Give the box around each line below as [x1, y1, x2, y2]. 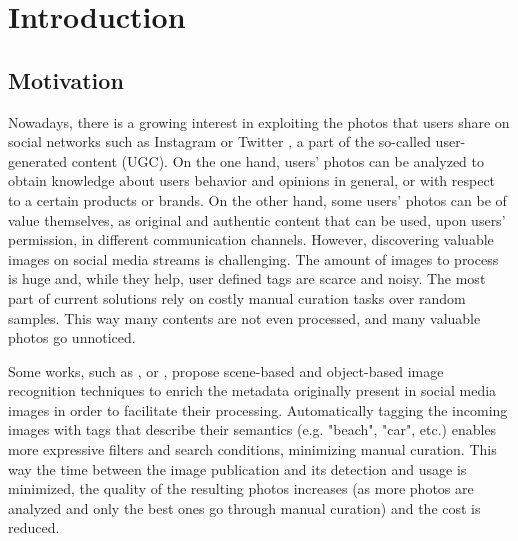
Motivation [8, 64, 124, 95]
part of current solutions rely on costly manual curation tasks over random [8, 287, 466, 308]
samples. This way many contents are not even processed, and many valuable [8, 307, 481, 328]
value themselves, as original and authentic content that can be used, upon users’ [8, 209, 506, 230]
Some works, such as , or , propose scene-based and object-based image [8, 360, 444, 381]
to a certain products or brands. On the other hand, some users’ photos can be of [8, 189, 507, 210]
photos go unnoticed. [8, 327, 136, 348]
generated [8, 150, 68, 171]
